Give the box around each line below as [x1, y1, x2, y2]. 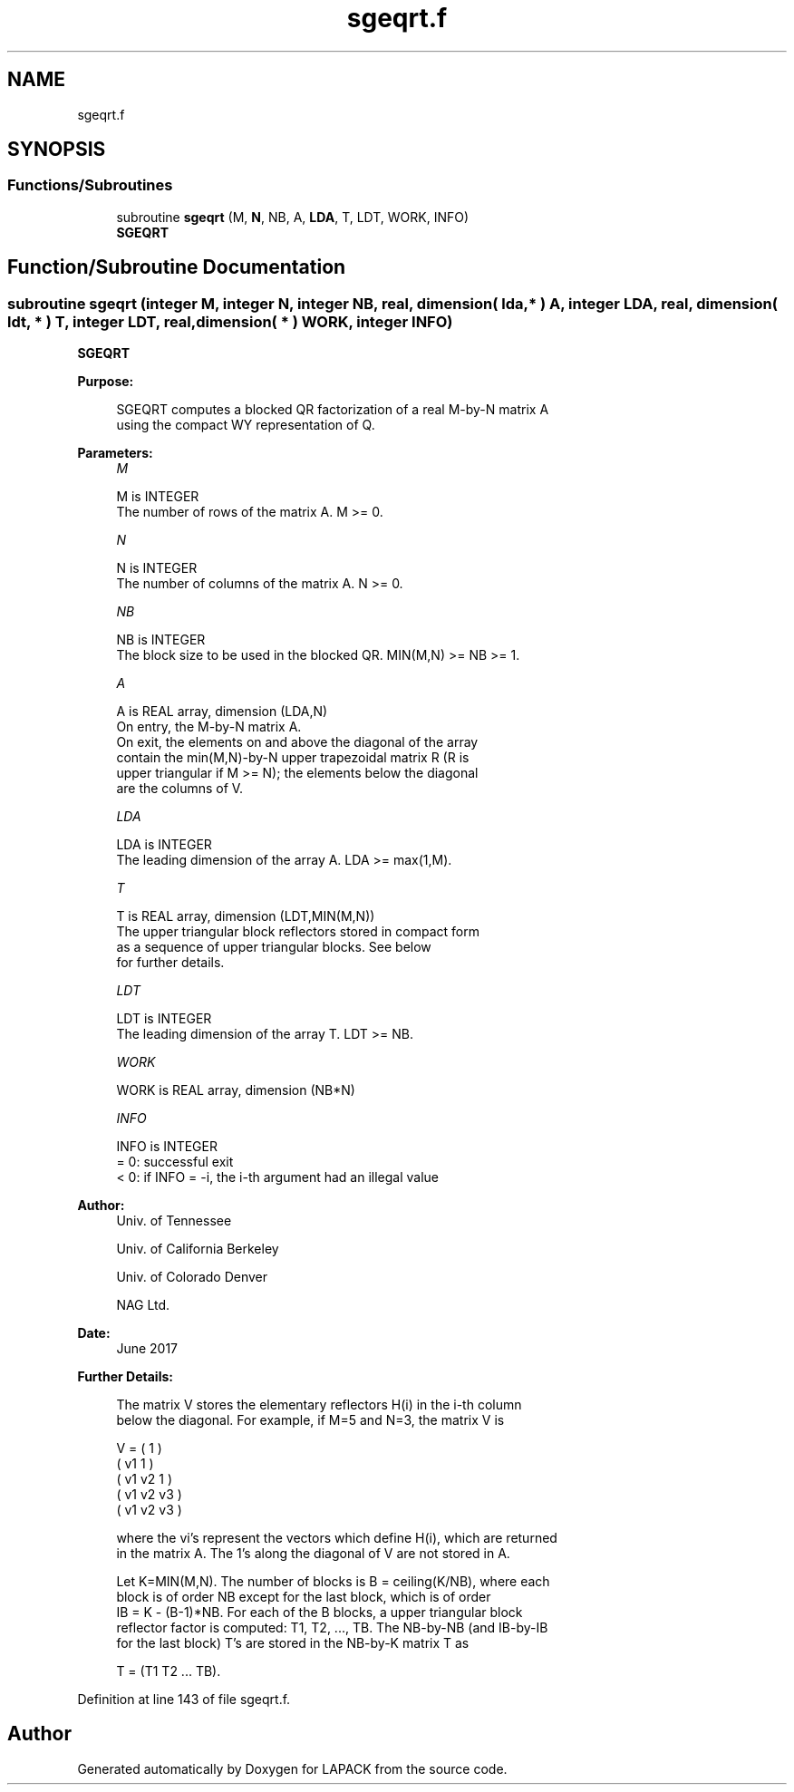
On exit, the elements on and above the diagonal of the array [116, 734, 479, 751]
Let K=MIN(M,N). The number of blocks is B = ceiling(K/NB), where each [116, 1574, 550, 1590]
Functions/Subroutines [7, 176, 173, 195]
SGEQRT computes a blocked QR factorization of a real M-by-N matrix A [116, 402, 549, 418]
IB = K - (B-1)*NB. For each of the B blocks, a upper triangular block [116, 1604, 523, 1621]
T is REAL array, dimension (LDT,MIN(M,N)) [116, 908, 375, 925]
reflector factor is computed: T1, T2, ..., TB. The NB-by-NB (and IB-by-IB [116, 1620, 548, 1636]
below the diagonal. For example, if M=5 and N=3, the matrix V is [116, 1412, 505, 1429]
